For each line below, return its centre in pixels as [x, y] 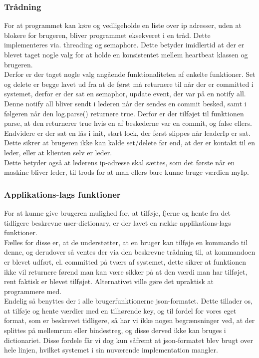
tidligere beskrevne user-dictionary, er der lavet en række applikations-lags [118, 222]
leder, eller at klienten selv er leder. [58, 152]
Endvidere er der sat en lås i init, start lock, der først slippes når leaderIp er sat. [127, 133]
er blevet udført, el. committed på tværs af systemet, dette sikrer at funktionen [125, 261]
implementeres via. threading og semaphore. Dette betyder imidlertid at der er [124, 45]
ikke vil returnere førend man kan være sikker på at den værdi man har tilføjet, [126, 271]
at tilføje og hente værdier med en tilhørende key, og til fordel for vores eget [120, 310]
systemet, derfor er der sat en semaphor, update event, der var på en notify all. [125, 94]
